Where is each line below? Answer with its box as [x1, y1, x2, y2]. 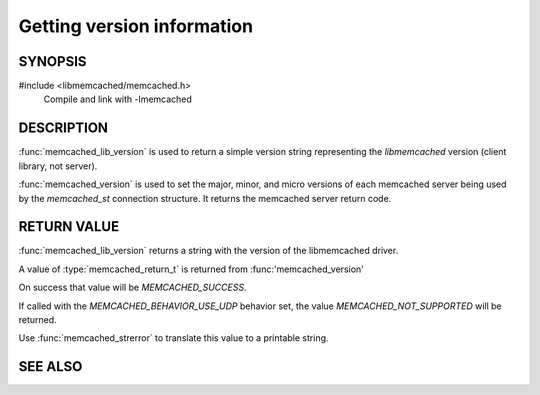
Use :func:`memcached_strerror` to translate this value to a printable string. [18, 332, 329, 344]
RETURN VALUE [18, 218, 120, 235]
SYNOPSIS [18, 53, 87, 70]
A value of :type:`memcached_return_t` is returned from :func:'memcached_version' [18, 263, 365, 275]
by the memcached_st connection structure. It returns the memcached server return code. [18, 192, 392, 204]
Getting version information [18, 15, 254, 37]
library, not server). [18, 160, 98, 172]
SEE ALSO [18, 358, 83, 375]
